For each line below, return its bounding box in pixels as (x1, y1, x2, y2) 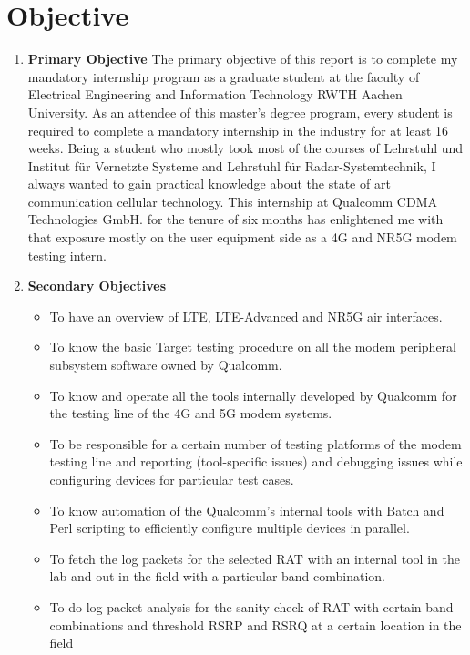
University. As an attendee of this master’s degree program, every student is (27, 102, 453, 121)
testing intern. (27, 245, 107, 264)
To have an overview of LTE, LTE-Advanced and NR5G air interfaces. (49, 306, 443, 325)
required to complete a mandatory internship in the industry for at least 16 (27, 120, 449, 139)
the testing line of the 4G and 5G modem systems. (49, 404, 332, 423)
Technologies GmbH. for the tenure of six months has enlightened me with (27, 210, 444, 229)
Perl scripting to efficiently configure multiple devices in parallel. (49, 518, 410, 537)
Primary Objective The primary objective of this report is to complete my (27, 49, 458, 68)
